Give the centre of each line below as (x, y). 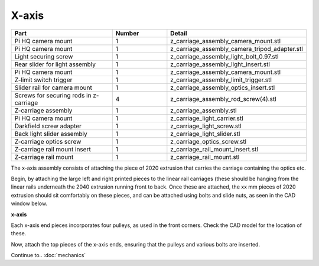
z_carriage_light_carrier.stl (207, 118)
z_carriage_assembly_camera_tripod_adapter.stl (237, 48)
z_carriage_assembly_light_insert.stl (220, 64)
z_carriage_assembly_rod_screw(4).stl (224, 99)
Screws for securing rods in (53, 95)
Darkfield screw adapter (48, 126)
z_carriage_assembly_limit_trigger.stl (221, 80)
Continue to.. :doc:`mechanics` (48, 255)
